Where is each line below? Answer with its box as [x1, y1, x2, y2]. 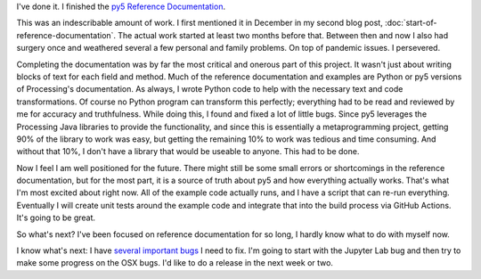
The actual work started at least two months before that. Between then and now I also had [117, 29, 449, 40]
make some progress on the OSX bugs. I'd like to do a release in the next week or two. [16, 258, 334, 268]
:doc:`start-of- [384, 18, 437, 29]
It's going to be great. [16, 212, 96, 223]
